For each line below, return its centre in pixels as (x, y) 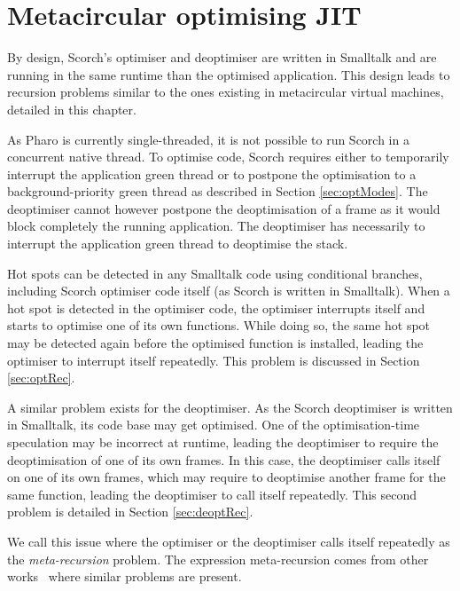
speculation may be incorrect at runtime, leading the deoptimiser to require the (223, 442)
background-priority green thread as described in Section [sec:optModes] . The (218, 191)
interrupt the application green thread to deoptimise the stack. (178, 244)
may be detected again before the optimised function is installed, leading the (215, 343)
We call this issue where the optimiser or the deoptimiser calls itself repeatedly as (229, 541)
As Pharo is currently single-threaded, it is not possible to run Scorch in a (208, 139)
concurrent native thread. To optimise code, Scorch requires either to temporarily (228, 157)
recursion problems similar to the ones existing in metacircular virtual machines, (226, 92)
